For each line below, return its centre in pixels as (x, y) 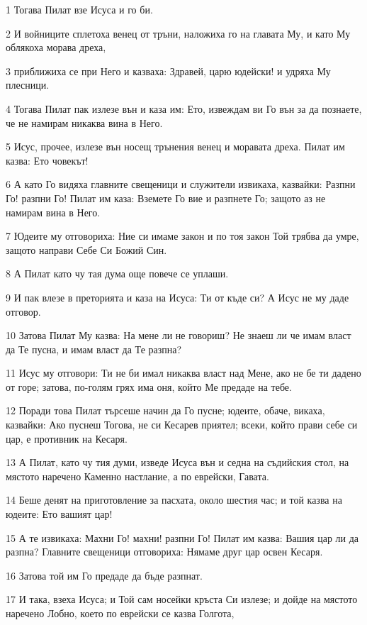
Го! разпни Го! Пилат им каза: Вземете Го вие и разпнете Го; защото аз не (166, 198)
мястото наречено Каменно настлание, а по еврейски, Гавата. (137, 476)
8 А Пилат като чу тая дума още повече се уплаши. (117, 273)
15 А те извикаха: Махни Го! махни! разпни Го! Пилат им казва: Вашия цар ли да (182, 537)
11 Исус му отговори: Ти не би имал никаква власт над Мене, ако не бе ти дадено (183, 373)
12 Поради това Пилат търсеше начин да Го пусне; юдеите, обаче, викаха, (165, 410)
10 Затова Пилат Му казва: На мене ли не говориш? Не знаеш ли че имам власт (179, 335)
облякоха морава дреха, (56, 47)
